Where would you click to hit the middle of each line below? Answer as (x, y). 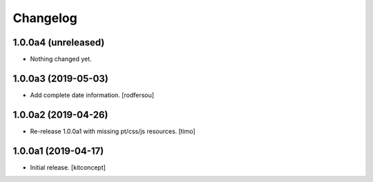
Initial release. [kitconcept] (68, 167)
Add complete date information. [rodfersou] (92, 95)
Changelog (45, 18)
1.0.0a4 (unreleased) (59, 42)
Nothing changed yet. (61, 59)
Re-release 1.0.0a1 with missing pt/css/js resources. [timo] (113, 131)
